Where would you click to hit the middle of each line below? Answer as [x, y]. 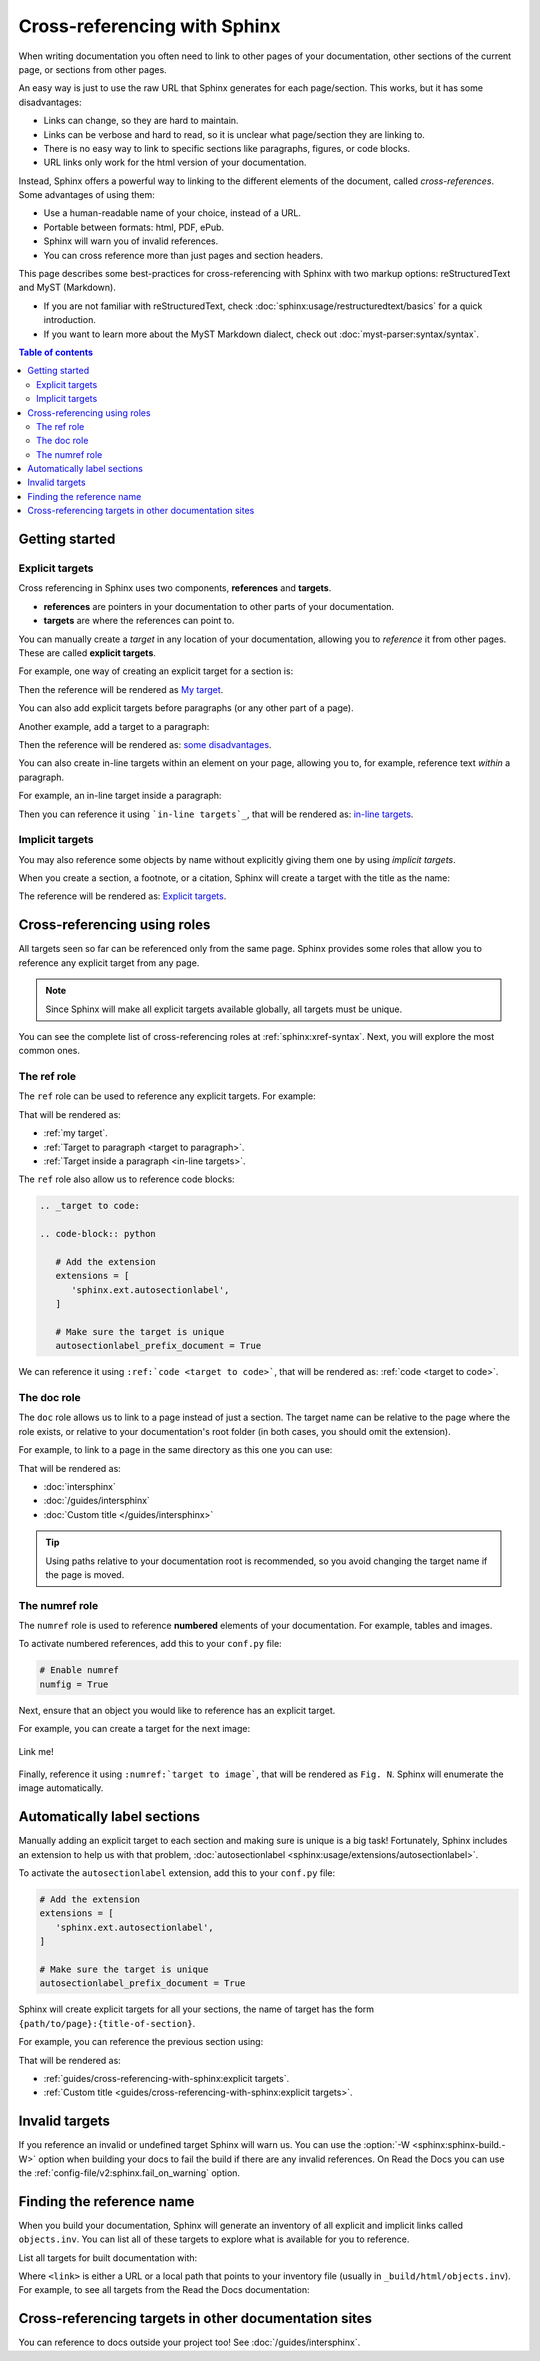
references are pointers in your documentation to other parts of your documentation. [219, 606]
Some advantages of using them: [86, 195]
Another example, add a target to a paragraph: [114, 726]
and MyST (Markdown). [67, 287]
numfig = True [74, 1684]
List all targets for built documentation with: [108, 2257]
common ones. [49, 1051]
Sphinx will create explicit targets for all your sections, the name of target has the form [196, 2009]
